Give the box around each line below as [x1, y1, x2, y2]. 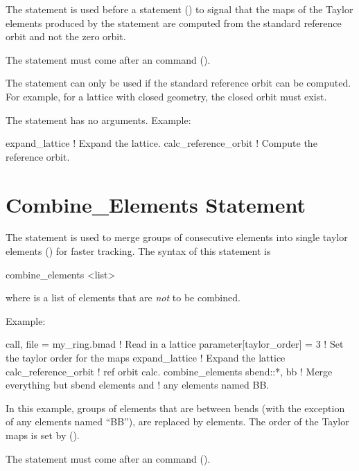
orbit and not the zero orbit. [6, 29, 126, 44]
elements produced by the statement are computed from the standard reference [6, 15, 342, 30]
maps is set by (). [6, 428, 80, 442]
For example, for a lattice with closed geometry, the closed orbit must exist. [6, 89, 327, 103]
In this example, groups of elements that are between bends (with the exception [6, 400, 345, 415]
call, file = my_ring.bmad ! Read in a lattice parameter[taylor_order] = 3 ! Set [6, 337, 344, 351]
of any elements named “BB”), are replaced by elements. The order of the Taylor [6, 414, 349, 429]
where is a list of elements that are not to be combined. [6, 290, 240, 305]
